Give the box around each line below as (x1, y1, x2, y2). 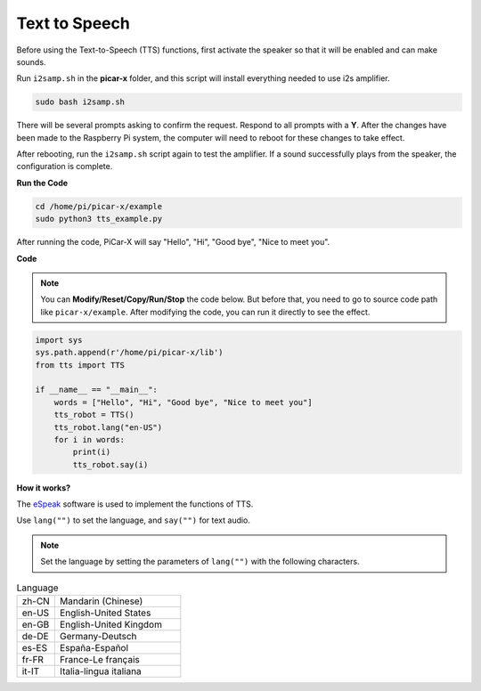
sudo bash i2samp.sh (35, 97, 125, 107)
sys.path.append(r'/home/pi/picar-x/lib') (35, 347, 224, 358)
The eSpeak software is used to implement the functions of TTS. (16, 499, 254, 509)
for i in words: (53, 435, 125, 444)
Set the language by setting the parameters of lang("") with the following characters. (40, 557, 360, 567)
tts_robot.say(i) (72, 459, 149, 469)
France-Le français (59, 653, 140, 665)
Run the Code (16, 177, 69, 188)
